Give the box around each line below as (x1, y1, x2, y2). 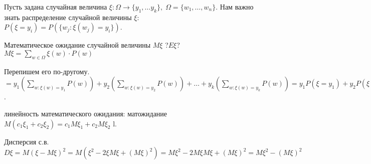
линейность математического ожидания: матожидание (4, 108, 167, 118)
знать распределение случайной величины (4, 12, 132, 22)
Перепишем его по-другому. (4, 66, 90, 76)
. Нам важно (216, 2, 254, 12)
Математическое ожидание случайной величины (4, 40, 151, 50)
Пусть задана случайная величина (4, 2, 107, 12)
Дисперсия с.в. (4, 136, 49, 146)
